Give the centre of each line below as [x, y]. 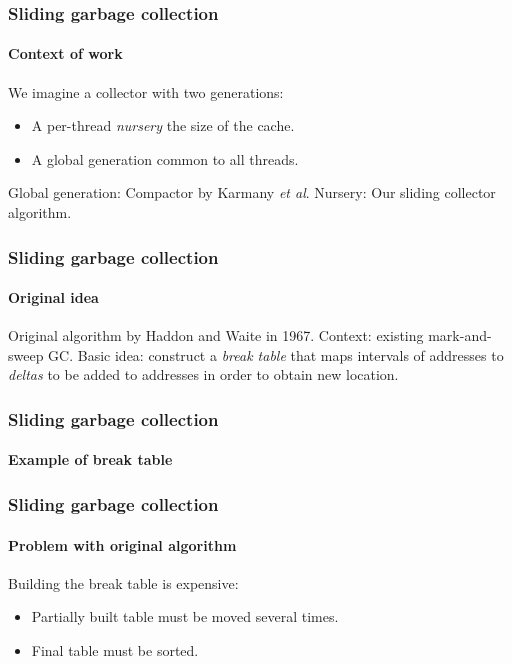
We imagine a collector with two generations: [146, 91]
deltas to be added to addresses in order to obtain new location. [203, 374]
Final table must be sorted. [115, 649]
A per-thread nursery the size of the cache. [163, 125]
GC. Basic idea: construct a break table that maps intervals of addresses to [276, 354]
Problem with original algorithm [122, 544]
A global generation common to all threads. [165, 158]
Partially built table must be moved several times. [185, 616]
